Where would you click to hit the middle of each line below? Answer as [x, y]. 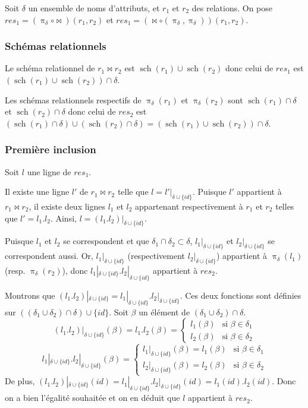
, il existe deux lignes [67, 206]
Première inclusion [51, 149]
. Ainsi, [63, 218]
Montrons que [30, 295]
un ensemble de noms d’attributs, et [94, 8]
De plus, [20, 381]
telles [285, 206]
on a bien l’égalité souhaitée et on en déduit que [92, 398]
